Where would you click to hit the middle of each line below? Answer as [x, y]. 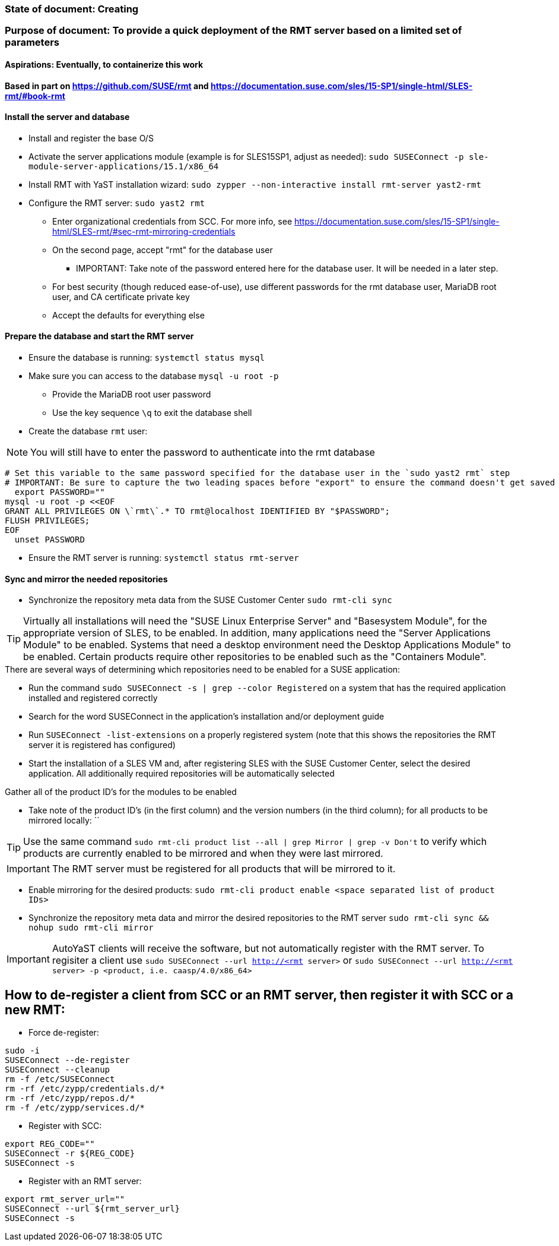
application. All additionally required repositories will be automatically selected [182, 774]
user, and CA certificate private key [121, 296]
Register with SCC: [65, 1126]
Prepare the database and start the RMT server [99, 336]
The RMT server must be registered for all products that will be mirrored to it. [224, 869]
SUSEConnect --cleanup [58, 1070]
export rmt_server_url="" [65, 1199]
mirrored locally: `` [64, 821]
